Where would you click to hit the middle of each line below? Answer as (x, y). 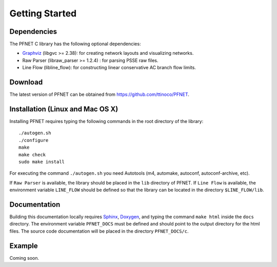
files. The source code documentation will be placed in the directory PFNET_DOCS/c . (99, 231)
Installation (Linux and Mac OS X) (64, 109)
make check (32, 155)
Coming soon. (24, 258)
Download (26, 82)
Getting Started (43, 13)
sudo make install (42, 162)
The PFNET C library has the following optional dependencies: (75, 44)
